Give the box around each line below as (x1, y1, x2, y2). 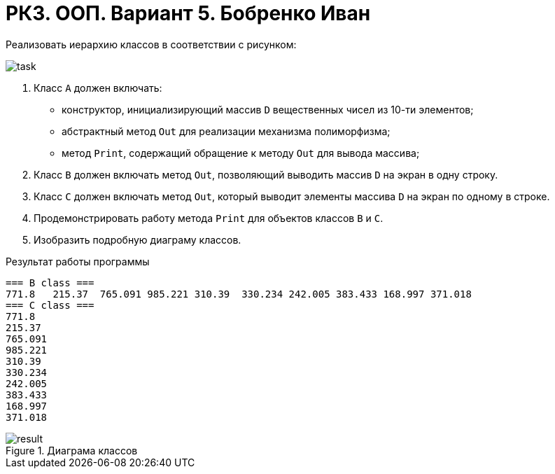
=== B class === (6, 277, 94, 288)
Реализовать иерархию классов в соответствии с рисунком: (6, 38, 297, 50)
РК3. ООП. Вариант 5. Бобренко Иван (6, 1, 371, 25)
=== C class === (6, 299, 94, 311)
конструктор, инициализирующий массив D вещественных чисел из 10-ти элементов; (62, 103, 474, 116)
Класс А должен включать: (34, 81, 162, 94)
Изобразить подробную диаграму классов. (34, 233, 241, 246)
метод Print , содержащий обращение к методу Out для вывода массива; (62, 146, 420, 159)
